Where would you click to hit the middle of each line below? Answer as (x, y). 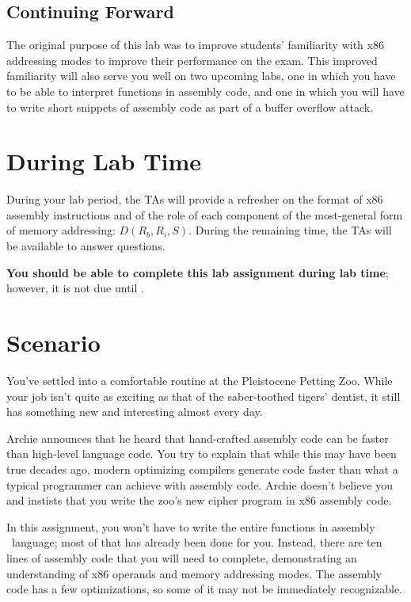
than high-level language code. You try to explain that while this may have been (202, 453)
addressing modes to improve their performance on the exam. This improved (192, 60)
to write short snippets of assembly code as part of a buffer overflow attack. (190, 107)
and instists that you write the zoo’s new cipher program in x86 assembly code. (199, 500)
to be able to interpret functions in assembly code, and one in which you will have (205, 91)
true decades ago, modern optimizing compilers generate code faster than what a (202, 469)
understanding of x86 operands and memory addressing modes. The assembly (194, 573)
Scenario (53, 343)
